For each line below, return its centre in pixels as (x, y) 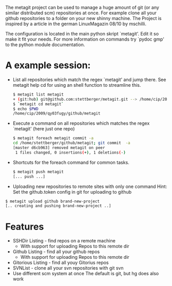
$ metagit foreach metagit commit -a (53, 138)
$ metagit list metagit (38, 94)
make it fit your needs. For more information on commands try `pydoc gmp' (85, 39)
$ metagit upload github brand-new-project (53, 201)
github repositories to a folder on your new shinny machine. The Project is (83, 18)
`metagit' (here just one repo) (44, 129)
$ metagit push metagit (38, 171)
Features (25, 227)
